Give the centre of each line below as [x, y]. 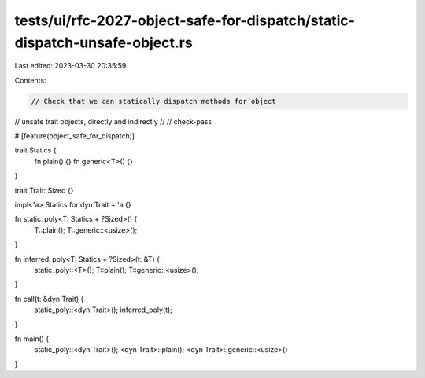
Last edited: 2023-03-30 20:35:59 [70, 66]
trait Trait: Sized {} [44, 190]
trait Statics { [35, 150]
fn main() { [32, 339]
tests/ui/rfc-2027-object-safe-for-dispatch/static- [185, 20]
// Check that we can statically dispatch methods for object [153, 101]
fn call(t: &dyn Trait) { [49, 299]
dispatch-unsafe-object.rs [103, 42]
